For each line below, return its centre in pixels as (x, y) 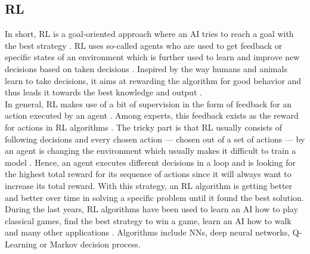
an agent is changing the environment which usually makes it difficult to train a (151, 151)
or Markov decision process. (90, 244)
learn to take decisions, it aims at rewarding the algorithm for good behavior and (153, 80)
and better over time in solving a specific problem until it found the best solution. (154, 197)
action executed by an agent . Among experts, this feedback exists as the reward (152, 115)
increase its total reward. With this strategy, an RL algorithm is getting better (149, 185)
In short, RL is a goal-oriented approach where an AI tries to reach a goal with (149, 34)
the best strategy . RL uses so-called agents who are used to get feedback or (144, 45)
